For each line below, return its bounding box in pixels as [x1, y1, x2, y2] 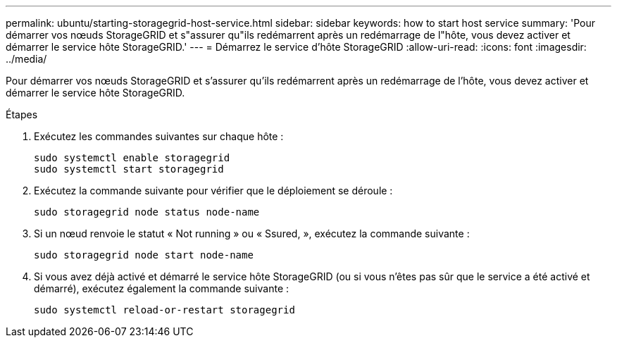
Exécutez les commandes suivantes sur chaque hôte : [34, 130, 284, 142]
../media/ [6, 53, 47, 65]
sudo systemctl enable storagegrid [34, 152, 230, 163]
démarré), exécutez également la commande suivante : [34, 282, 289, 294]
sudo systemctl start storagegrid [34, 163, 224, 175]
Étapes [6, 108, 38, 120]
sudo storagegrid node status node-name [34, 206, 260, 218]
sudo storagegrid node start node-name [34, 249, 254, 261]
